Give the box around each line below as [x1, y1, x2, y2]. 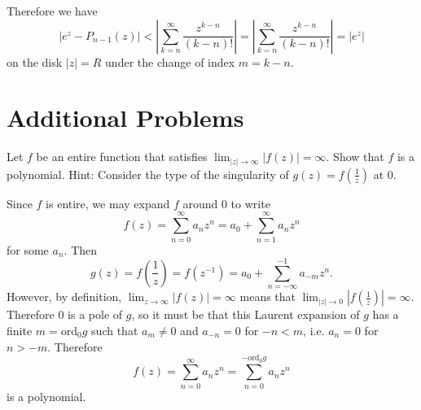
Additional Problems [7, 101, 244, 134]
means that [239, 288, 296, 305]
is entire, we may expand [46, 194, 170, 212]
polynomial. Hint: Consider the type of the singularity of [7, 165, 289, 182]
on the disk [7, 53, 63, 70]
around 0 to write [182, 194, 270, 212]
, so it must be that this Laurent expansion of [131, 306, 360, 323]
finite [7, 321, 33, 338]
